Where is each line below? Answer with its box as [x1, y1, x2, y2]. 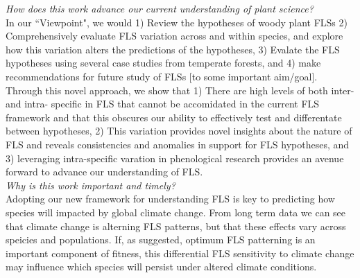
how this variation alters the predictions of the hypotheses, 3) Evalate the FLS [6, 42, 340, 56]
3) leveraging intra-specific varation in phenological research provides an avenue [6, 150, 344, 165]
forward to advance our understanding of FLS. [6, 164, 203, 179]
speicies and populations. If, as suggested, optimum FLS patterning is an [6, 232, 316, 247]
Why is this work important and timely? [6, 177, 175, 192]
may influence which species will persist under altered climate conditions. [6, 259, 317, 274]
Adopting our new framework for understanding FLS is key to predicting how [6, 191, 335, 206]
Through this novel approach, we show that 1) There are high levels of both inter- [6, 82, 354, 97]
